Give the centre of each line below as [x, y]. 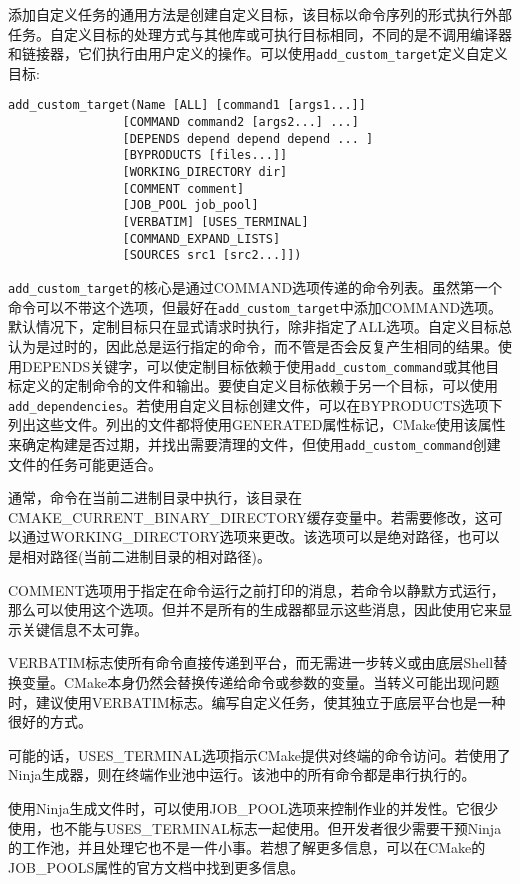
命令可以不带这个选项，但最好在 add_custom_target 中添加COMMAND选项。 [255, 306]
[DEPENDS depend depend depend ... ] [248, 138]
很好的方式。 [50, 721]
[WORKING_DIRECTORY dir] [205, 172]
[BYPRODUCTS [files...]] [205, 155]
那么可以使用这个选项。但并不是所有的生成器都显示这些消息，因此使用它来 [253, 609]
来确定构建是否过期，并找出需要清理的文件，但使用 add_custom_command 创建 [254, 444]
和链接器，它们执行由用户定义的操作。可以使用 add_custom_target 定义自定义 [258, 53]
